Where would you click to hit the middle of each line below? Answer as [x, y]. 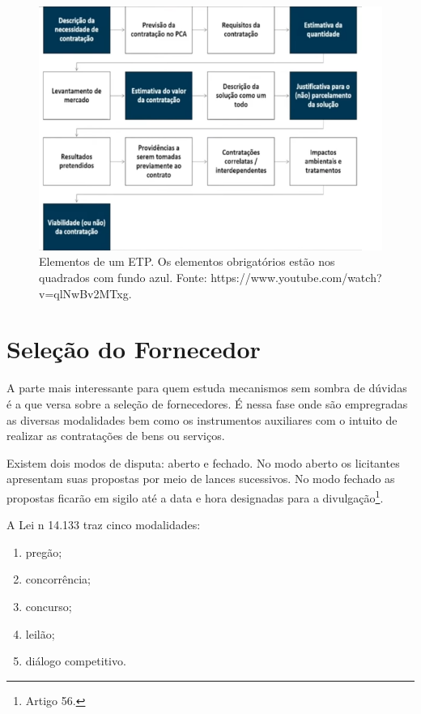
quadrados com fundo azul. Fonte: [123, 278]
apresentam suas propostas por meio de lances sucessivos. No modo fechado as [201, 479]
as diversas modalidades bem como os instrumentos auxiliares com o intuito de [202, 419]
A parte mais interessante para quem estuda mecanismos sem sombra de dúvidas [207, 388]
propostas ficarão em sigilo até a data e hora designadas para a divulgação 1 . [195, 496]
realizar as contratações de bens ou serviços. [116, 436]
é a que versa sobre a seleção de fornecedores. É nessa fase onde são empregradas [207, 403]
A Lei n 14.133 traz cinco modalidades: [104, 525]
